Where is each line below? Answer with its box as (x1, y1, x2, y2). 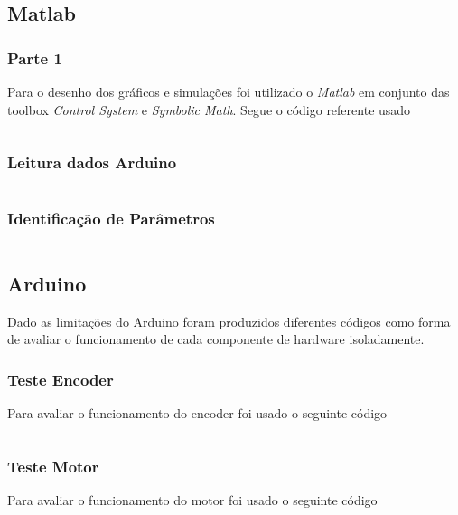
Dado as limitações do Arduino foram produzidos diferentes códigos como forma (7, 311, 451, 330)
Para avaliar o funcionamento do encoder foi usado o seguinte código (7, 404, 388, 423)
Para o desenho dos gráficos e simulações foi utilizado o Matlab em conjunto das (7, 82, 450, 100)
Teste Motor (7, 454, 99, 477)
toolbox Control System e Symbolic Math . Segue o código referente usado (7, 100, 411, 119)
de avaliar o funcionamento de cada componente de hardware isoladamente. (7, 329, 425, 348)
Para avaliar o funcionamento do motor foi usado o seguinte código (7, 491, 378, 510)
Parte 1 (7, 46, 62, 69)
